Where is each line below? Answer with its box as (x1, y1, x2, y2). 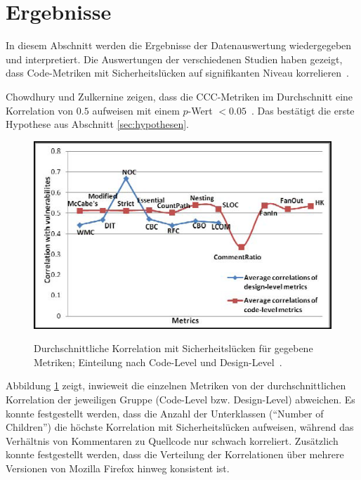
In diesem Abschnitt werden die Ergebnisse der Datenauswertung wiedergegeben (6, 38, 352, 53)
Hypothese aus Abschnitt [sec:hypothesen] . (6, 117, 189, 131)
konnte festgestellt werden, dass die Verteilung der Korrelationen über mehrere (6, 447, 344, 462)
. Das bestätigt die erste (251, 103, 355, 117)
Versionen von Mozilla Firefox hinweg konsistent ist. (6, 460, 230, 475)
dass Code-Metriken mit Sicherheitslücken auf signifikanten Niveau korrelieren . (6, 65, 349, 80)
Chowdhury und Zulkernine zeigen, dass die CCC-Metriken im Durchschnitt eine (6, 89, 353, 103)
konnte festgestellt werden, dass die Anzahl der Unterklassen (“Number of (6, 406, 324, 420)
